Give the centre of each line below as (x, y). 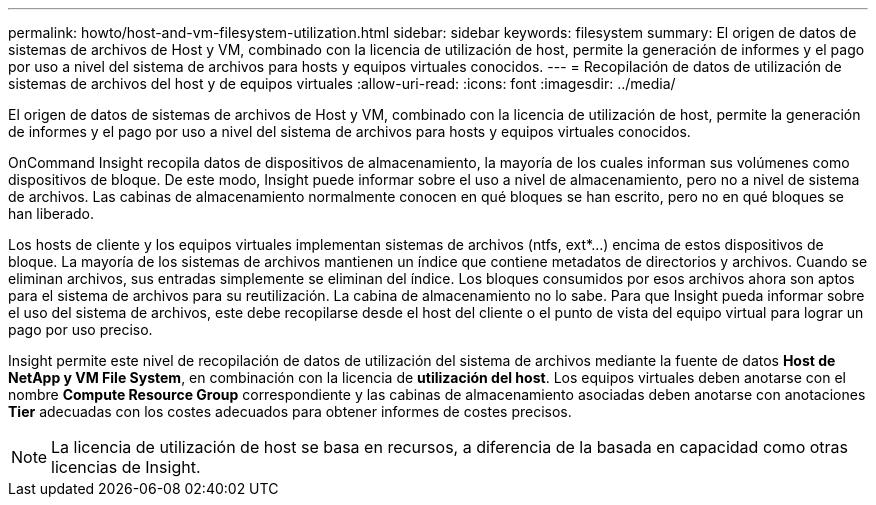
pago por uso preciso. (80, 329)
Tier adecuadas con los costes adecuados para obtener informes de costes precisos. (290, 411)
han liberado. (51, 213)
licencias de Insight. (126, 467)
